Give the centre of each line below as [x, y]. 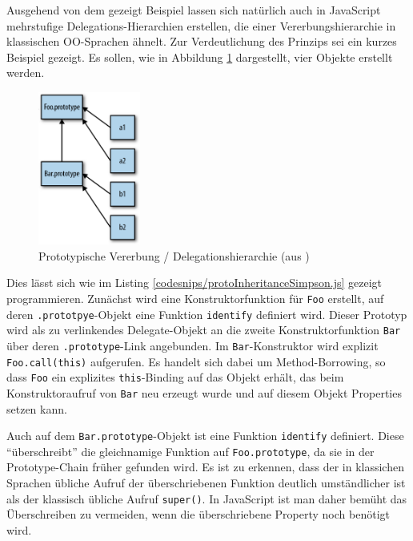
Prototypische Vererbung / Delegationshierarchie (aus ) [174, 255]
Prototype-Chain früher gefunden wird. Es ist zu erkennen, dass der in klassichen [205, 467]
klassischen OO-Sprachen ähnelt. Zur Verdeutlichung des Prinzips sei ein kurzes [202, 41]
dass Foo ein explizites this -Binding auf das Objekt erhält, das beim [175, 377]
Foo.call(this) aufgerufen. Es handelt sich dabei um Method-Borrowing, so [196, 361]
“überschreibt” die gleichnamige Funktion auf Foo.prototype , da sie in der [190, 451]
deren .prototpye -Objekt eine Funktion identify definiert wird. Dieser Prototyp [207, 314]
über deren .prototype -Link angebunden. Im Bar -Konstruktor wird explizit [192, 345]
